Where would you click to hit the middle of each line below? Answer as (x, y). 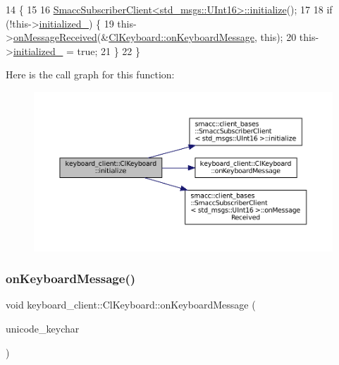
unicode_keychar (43, 328)
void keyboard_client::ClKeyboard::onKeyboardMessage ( (131, 305)
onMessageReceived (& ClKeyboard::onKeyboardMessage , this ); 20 (155, 37)
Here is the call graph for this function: (90, 74)
